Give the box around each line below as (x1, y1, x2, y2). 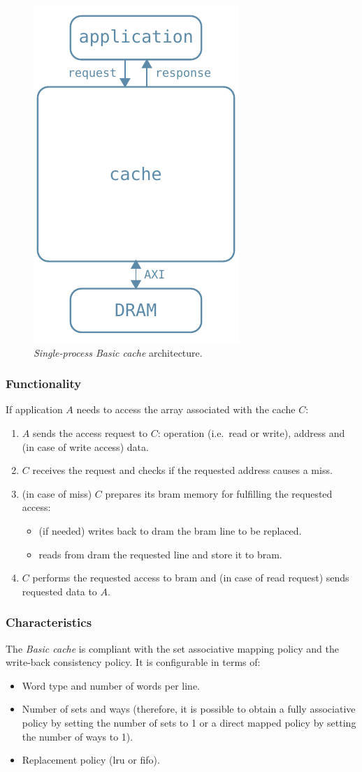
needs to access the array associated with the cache (76, 402, 296, 417)
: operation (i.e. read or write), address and (157, 426, 345, 440)
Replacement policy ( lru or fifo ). (22, 752, 160, 767)
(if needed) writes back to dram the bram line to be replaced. (38, 523, 302, 537)
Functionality (6, 375, 82, 392)
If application (6, 402, 63, 417)
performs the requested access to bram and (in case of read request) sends (32, 570, 349, 585)
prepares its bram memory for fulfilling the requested (105, 486, 333, 500)
